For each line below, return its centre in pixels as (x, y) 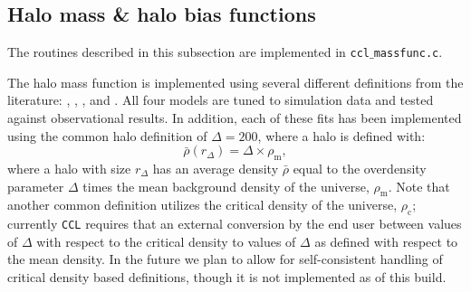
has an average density (216, 169)
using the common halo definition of (107, 135)
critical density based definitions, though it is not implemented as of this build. (227, 277)
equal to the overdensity (360, 169)
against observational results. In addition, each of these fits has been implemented (235, 118)
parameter (36, 186)
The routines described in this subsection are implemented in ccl (188, 52)
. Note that (419, 186)
